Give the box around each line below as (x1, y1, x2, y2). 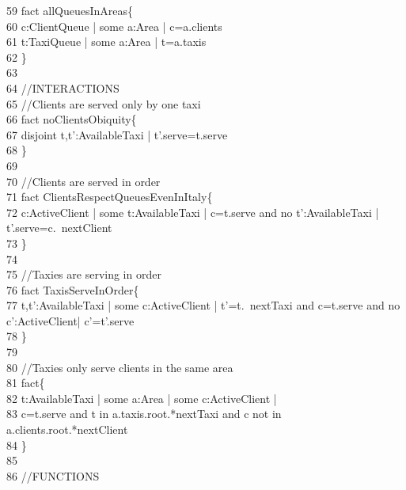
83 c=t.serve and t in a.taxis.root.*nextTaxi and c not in (6, 405, 282, 422)
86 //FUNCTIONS (6, 467, 100, 484)
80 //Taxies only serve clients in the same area (6, 359, 233, 375)
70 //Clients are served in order (6, 173, 161, 189)
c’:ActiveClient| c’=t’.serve (6, 312, 135, 329)
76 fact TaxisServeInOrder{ (6, 281, 139, 298)
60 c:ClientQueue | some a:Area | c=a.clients (6, 17, 222, 34)
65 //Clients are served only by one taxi (6, 95, 201, 112)
